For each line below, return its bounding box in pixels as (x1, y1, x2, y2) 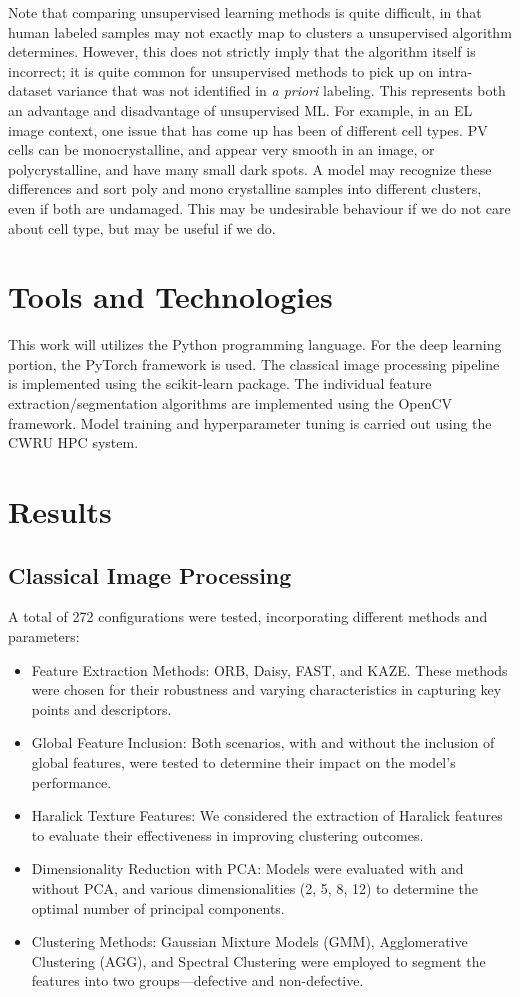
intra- (438, 60, 473, 81)
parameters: (8, 625, 80, 646)
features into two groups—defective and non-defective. (31, 970, 364, 991)
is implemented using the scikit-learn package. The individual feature (8, 373, 432, 394)
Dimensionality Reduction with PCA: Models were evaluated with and (31, 858, 464, 879)
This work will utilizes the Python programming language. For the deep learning (8, 334, 502, 355)
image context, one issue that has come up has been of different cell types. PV (8, 119, 488, 140)
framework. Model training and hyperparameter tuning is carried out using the (8, 412, 492, 433)
